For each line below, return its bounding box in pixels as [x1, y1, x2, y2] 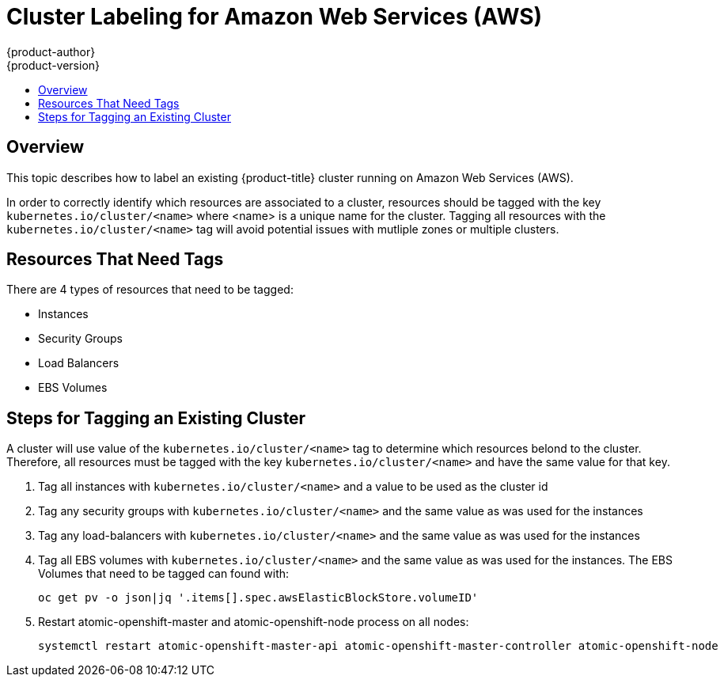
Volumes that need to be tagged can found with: [38, 567, 290, 581]
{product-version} [6, 58, 100, 72]
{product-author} [6, 44, 96, 59]
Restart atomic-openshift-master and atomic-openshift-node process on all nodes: [38, 615, 469, 629]
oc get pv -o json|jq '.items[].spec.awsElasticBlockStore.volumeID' [38, 591, 479, 605]
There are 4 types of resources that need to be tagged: [6, 283, 294, 297]
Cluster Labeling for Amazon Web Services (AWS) [6, 3, 543, 30]
